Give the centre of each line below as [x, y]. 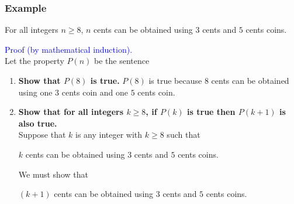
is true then [211, 112]
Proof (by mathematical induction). [69, 49]
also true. [38, 123]
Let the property [34, 61]
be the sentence [122, 61]
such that [184, 135]
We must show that [53, 174]
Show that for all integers [71, 112]
